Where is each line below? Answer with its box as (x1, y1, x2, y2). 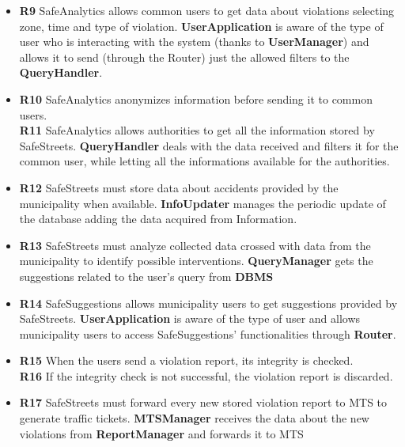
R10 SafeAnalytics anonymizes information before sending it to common (19, 90, 373, 107)
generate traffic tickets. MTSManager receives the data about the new (19, 410, 369, 426)
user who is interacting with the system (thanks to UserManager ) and (19, 33, 369, 50)
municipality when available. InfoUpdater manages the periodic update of (19, 195, 386, 211)
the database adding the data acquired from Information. (19, 210, 297, 227)
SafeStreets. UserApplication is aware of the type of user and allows (19, 310, 361, 327)
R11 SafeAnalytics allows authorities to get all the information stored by (19, 122, 375, 138)
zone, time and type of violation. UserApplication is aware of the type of (19, 17, 384, 34)
